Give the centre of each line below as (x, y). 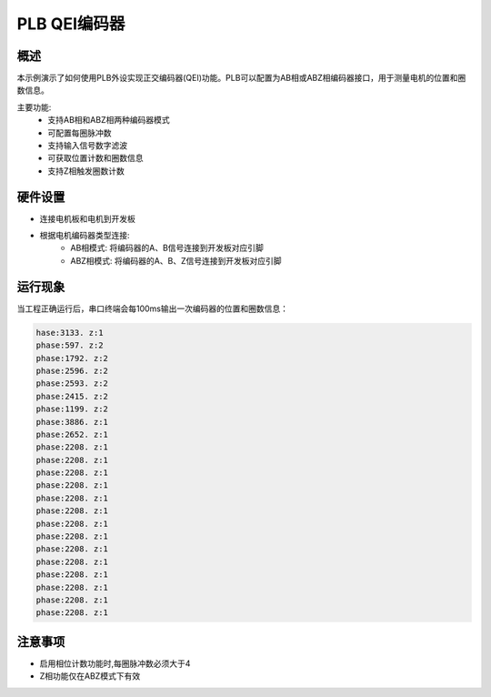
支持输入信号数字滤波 (87, 146)
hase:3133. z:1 (70, 333)
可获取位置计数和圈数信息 (95, 158)
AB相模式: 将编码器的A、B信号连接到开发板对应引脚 (167, 248)
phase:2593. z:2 (72, 384)
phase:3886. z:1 (72, 422)
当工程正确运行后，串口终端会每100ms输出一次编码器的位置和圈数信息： (153, 308)
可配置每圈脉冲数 (80, 133)
